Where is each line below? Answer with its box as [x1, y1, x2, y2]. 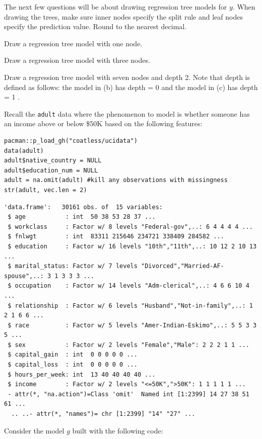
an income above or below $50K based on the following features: [4, 118, 203, 129]
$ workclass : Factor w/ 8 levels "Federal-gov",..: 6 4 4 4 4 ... [8, 223, 253, 230]
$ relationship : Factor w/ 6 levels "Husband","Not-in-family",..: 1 [8, 302, 253, 309]
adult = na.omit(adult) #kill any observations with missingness [4, 177, 228, 184]
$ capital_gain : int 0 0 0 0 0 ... [8, 351, 138, 359]
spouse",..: [4, 272, 44, 280]
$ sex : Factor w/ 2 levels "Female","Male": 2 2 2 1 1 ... [8, 341, 249, 348]
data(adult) [4, 147, 44, 154]
